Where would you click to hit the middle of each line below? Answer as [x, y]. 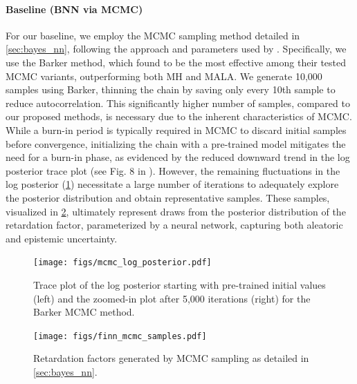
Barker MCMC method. [84, 312]
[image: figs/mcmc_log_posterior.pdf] [122, 263]
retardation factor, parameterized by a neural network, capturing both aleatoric [174, 225]
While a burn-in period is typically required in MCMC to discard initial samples [176, 129]
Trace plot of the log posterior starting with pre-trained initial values [180, 284]
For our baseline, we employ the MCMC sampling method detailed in [153, 35]
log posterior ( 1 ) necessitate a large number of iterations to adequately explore [172, 184]
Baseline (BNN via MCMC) [74, 9]
